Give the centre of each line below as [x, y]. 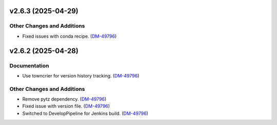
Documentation [29, 65]
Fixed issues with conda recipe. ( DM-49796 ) [70, 36]
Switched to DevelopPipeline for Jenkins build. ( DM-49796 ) [85, 113]
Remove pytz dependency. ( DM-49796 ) [64, 99]
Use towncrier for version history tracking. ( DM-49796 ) [81, 76]
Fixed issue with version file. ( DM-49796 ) [66, 106]
